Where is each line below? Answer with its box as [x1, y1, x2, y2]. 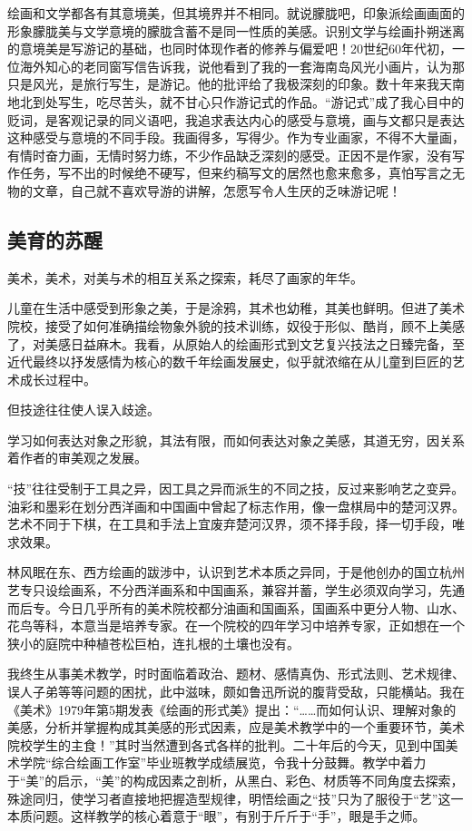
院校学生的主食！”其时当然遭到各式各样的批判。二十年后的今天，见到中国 [7, 735, 446, 754]
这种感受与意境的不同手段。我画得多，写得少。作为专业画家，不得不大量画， [7, 128, 465, 147]
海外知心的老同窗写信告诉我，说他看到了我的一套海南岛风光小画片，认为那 [19, 56, 465, 75]
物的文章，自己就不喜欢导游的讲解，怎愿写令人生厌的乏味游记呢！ [7, 181, 401, 200]
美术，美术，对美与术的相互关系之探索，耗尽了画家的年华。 [7, 268, 363, 287]
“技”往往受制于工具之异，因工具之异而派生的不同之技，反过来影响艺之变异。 [7, 479, 465, 498]
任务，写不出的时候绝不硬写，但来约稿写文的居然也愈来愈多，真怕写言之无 [19, 163, 465, 182]
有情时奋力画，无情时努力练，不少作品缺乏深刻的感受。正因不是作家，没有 [7, 145, 452, 164]
